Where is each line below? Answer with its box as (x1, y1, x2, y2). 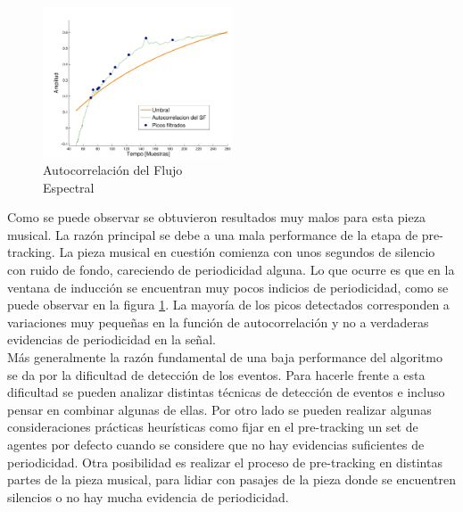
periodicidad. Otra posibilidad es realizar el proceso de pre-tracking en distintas (7, 452, 442, 471)
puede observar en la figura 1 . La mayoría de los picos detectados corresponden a (7, 295, 450, 314)
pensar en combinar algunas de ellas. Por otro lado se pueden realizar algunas (7, 400, 432, 418)
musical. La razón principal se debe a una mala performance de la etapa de (7, 225, 418, 244)
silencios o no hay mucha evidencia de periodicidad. (7, 487, 289, 506)
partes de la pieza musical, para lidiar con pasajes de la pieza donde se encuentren (7, 470, 456, 489)
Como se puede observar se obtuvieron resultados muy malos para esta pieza (7, 208, 426, 227)
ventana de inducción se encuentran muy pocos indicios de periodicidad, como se (7, 277, 449, 296)
